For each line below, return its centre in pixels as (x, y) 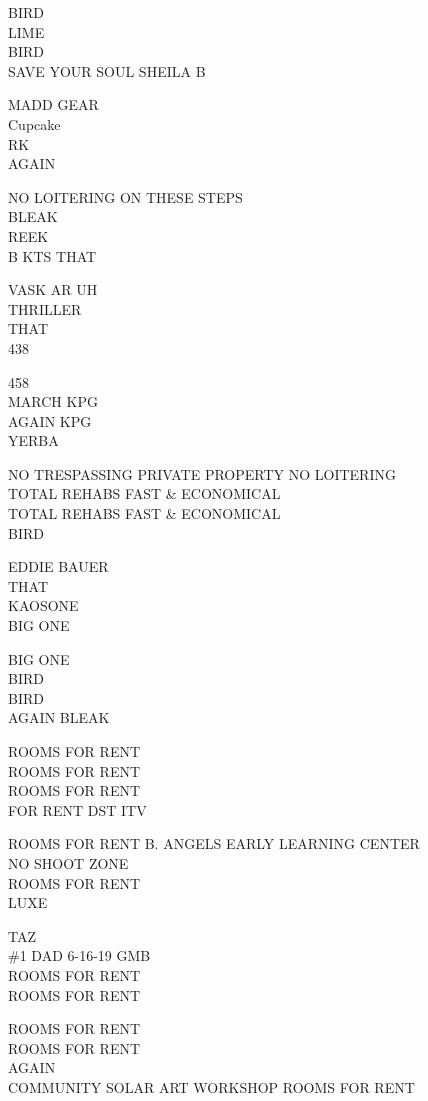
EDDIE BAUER (58, 566)
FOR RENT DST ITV (77, 809)
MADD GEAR (53, 104)
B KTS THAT (52, 255)
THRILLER (45, 308)
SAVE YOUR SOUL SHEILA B (107, 70)
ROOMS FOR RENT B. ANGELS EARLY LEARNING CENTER (214, 843)
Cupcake (34, 123)
